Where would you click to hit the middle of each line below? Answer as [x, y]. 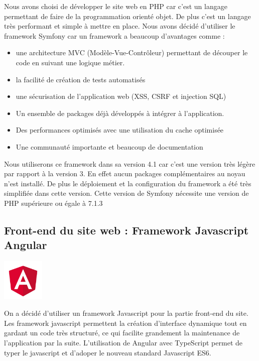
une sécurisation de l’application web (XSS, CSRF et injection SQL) [121, 96]
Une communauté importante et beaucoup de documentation [109, 146]
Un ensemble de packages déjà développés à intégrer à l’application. [120, 113]
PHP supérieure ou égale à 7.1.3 [53, 203]
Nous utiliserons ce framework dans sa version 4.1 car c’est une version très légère [130, 163]
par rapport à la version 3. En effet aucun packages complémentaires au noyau [125, 173]
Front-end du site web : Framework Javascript [126, 230]
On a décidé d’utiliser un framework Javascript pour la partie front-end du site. [126, 313]
